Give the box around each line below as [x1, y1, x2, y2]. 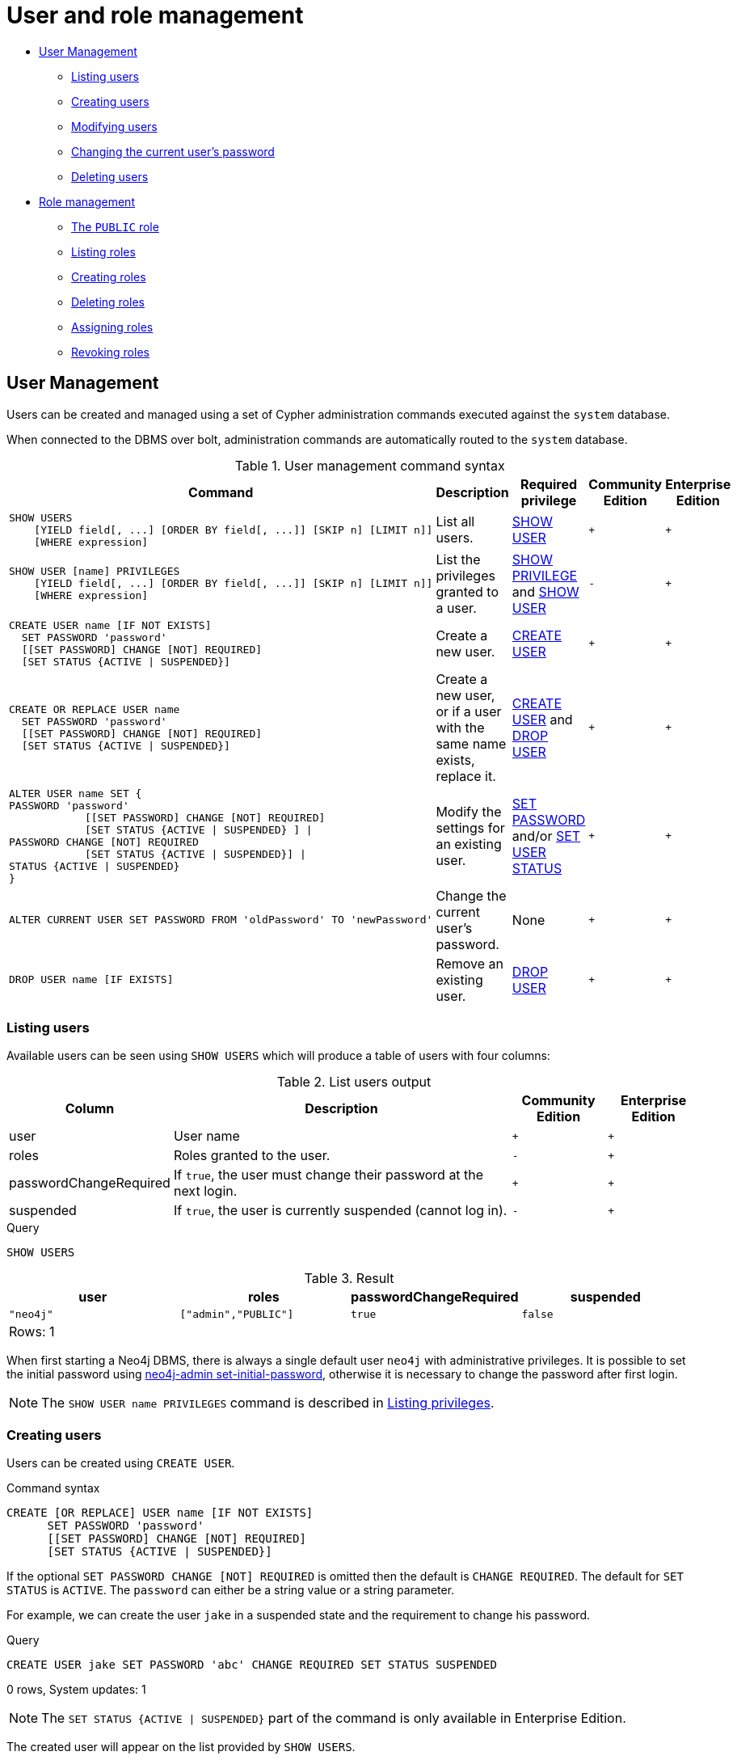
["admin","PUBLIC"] [179, 1308, 294, 1321]
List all [436, 513, 475, 530]
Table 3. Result [304, 1270, 394, 1287]
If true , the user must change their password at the [173, 1167, 484, 1184]
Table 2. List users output [276, 1074, 432, 1091]
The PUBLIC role [71, 219, 159, 234]
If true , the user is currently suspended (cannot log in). [173, 1202, 507, 1219]
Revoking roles [71, 344, 150, 359]
